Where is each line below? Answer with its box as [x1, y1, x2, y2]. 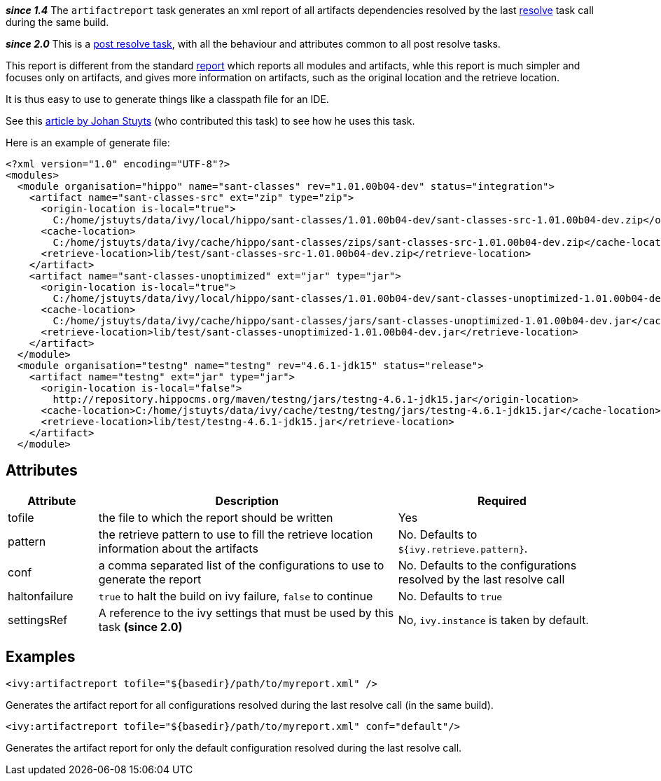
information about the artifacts [98, 541, 258, 555]
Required [477, 493, 527, 508]
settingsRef [8, 612, 68, 627]
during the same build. [6, 16, 109, 28]
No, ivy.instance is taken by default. [398, 612, 589, 627]
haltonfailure [8, 588, 74, 603]
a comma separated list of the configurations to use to [98, 558, 384, 572]
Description [215, 493, 279, 508]
